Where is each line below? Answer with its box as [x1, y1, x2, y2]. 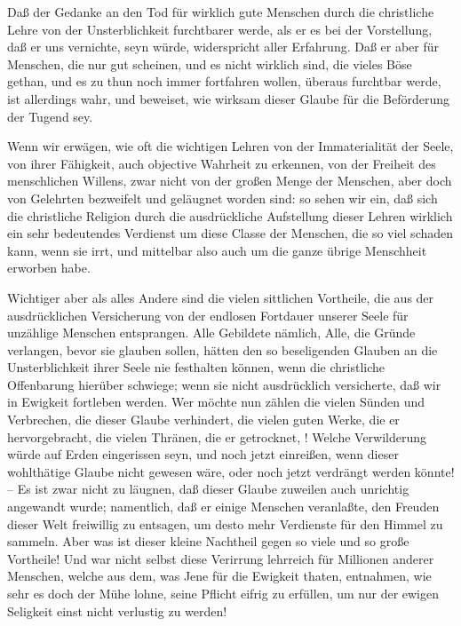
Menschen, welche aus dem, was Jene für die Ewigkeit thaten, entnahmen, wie [7, 567, 432, 585]
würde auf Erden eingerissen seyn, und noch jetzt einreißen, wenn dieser [7, 445, 399, 464]
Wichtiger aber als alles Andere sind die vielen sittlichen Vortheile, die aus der [7, 288, 434, 306]
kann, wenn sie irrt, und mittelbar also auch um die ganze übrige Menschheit [7, 241, 427, 259]
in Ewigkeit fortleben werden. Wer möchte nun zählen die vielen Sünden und [7, 392, 425, 411]
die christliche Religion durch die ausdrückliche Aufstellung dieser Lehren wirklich [7, 206, 453, 225]
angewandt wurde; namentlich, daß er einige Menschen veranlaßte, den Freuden [7, 497, 440, 516]
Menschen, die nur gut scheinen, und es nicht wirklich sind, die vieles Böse [7, 54, 412, 73]
